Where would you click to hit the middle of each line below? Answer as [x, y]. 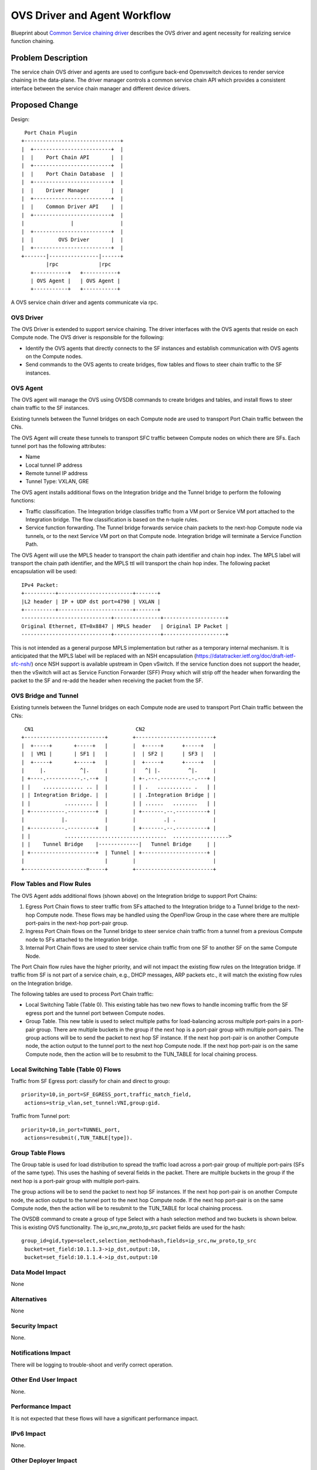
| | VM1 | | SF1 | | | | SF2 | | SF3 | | [119, 754]
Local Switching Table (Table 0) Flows [66, 1069]
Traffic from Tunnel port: [41, 1116]
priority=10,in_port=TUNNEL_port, [71, 1130]
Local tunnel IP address [54, 465]
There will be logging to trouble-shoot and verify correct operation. [92, 1365]
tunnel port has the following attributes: [58, 446]
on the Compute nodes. [54, 356]
